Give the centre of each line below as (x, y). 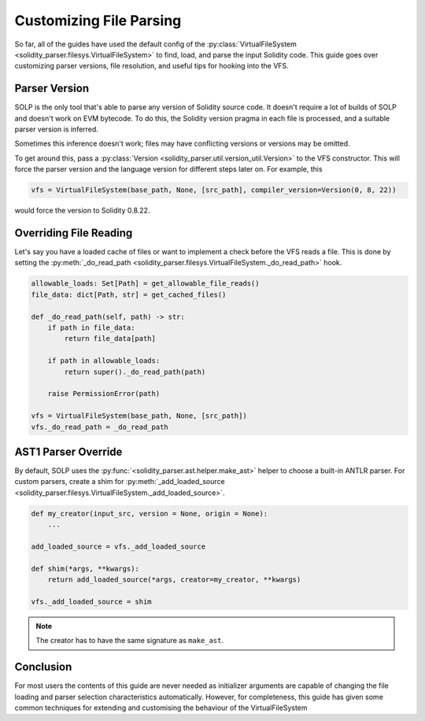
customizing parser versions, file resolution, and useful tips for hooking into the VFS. (152, 66)
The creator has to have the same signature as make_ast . (130, 641)
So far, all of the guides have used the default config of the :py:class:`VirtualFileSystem (155, 44)
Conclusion (43, 667)
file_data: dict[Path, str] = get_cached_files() (129, 294)
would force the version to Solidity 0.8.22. (82, 211)
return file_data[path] (110, 339)
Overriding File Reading (74, 233)
